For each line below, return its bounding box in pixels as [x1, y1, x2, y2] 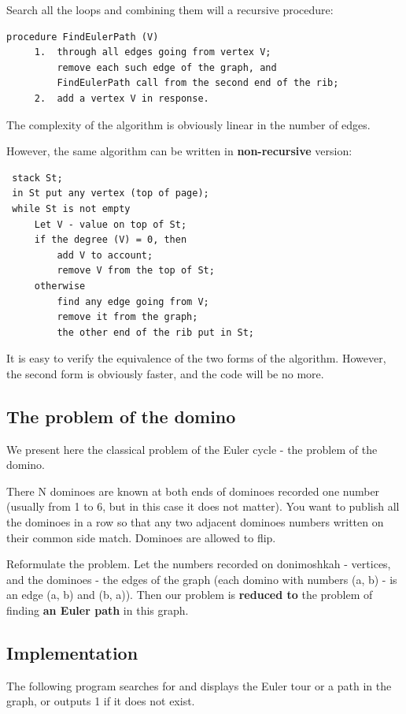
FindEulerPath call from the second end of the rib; [57, 77, 339, 89]
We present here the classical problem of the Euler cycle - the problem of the [6, 441, 378, 457]
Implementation [6, 641, 138, 664]
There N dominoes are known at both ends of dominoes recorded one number [6, 482, 380, 499]
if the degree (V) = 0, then [34, 234, 187, 246]
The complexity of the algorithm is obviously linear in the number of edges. [6, 116, 371, 132]
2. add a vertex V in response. [34, 92, 209, 104]
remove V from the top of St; [57, 265, 215, 277]
